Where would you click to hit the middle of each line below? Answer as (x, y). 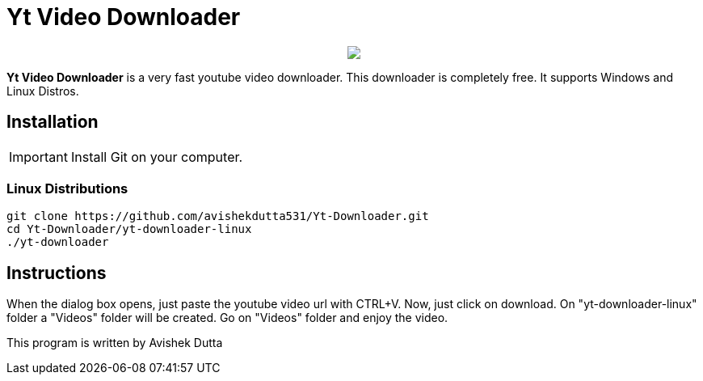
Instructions (57, 273)
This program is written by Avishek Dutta (115, 343)
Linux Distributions (67, 188)
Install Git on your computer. (157, 157)
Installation (53, 122)
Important (38, 157)
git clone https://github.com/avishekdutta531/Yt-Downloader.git (218, 216)
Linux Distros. (43, 91)
